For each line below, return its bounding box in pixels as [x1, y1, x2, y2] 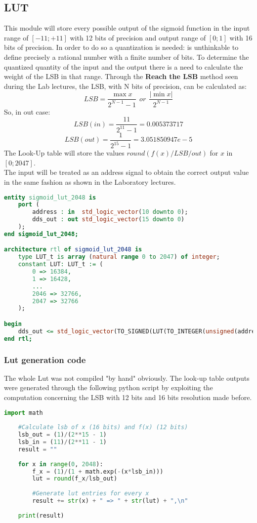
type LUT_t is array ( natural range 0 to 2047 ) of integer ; [18, 253, 220, 261]
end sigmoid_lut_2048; [4, 230, 79, 238]
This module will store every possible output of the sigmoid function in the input [4, 23, 250, 33]
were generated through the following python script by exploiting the [4, 382, 213, 393]
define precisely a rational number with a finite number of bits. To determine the [4, 51, 249, 62]
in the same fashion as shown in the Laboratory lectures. [4, 176, 176, 187]
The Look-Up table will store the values [4, 148, 125, 158]
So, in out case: [4, 106, 50, 117]
